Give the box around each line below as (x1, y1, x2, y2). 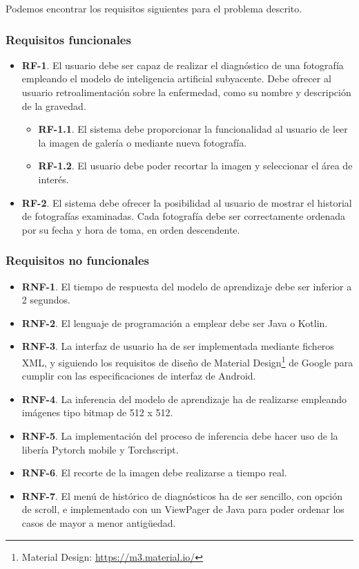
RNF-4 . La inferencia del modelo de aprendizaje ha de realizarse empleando (21, 391, 347, 406)
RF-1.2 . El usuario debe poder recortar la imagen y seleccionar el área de (38, 158, 353, 173)
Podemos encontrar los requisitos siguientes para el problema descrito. (6, 1, 302, 15)
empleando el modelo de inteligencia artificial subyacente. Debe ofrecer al (21, 71, 331, 86)
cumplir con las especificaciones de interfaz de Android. (21, 369, 256, 383)
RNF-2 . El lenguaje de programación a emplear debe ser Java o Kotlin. (21, 315, 328, 330)
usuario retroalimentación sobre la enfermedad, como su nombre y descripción (21, 85, 351, 99)
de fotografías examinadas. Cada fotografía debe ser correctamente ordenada (21, 209, 346, 223)
